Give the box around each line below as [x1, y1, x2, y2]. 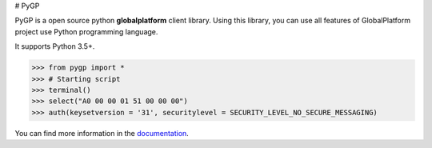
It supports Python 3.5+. [14, 42, 95, 51]
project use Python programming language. [14, 26, 158, 36]
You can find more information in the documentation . [14, 128, 190, 138]
